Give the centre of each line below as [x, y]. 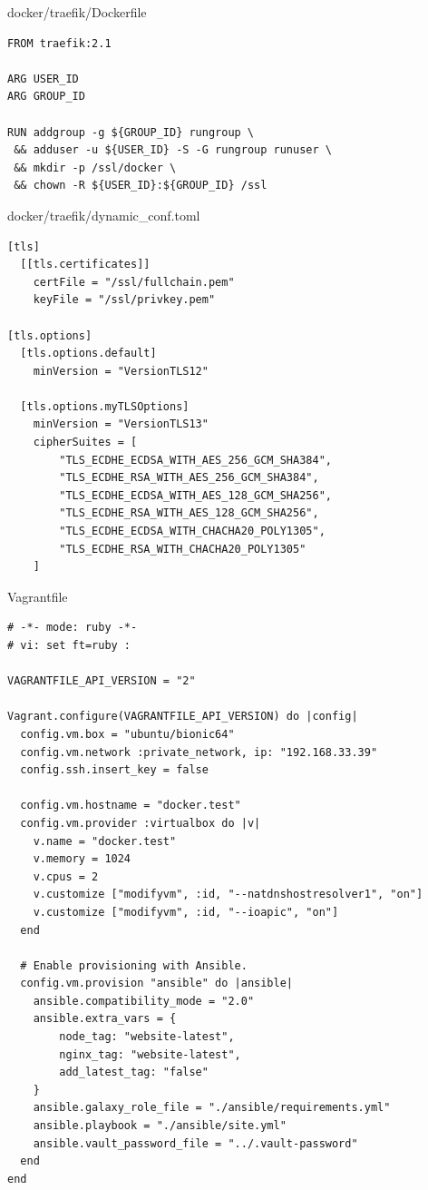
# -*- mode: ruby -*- [73, 628]
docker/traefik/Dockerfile [77, 12]
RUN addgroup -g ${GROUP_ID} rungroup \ [131, 132]
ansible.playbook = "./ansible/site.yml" [160, 1126]
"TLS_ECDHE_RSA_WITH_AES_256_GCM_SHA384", [189, 478]
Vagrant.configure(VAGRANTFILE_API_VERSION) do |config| [183, 717]
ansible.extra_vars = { [105, 1019]
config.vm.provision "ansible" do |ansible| [156, 983]
